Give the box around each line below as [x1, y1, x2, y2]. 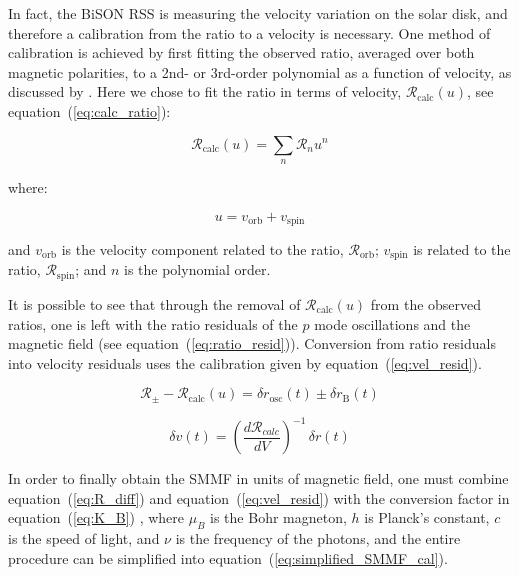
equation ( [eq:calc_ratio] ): [8, 100, 171, 121]
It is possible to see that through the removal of [8, 293, 301, 314]
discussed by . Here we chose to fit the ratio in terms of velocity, [8, 81, 402, 102]
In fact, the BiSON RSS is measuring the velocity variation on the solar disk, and [8, 3, 508, 23]
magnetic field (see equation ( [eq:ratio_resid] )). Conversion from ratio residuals [8, 333, 496, 354]
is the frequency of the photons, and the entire [175, 528, 461, 549]
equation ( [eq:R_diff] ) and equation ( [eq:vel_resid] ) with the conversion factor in [8, 487, 510, 508]
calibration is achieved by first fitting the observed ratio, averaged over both [8, 42, 475, 63]
